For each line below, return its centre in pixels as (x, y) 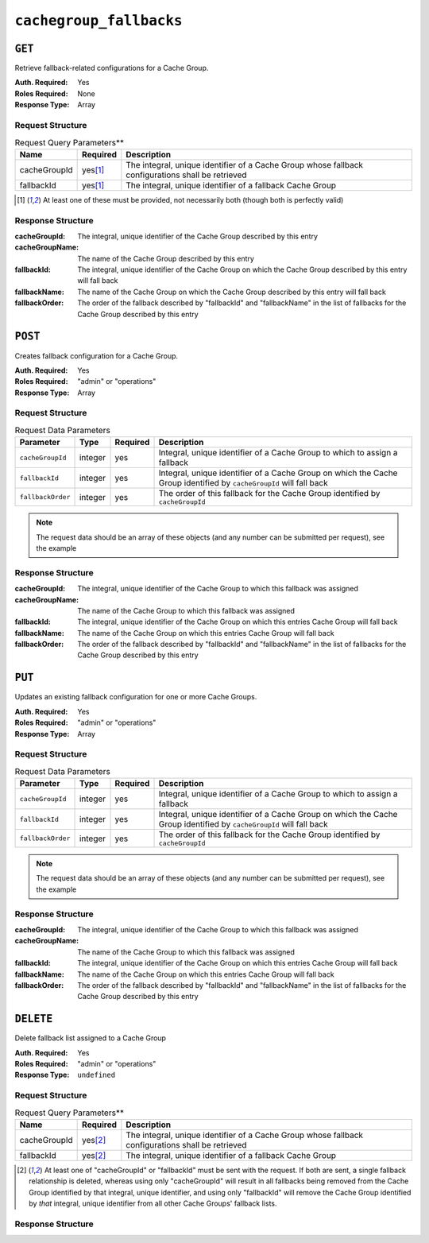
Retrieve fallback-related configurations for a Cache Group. (112, 68)
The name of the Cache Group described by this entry (166, 258)
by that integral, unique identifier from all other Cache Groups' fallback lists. (153, 1203)
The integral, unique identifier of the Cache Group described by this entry (197, 236)
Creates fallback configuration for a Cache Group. (97, 356)
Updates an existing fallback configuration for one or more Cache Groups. (136, 697)
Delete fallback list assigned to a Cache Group (91, 1038)
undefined (96, 1075)
